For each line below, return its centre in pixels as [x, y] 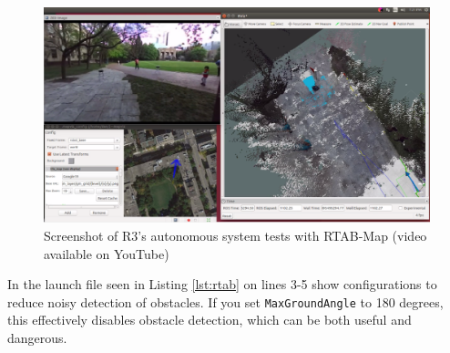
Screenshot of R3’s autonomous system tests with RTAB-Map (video [235, 236]
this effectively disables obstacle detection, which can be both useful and [210, 320]
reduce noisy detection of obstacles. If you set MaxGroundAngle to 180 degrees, [225, 301]
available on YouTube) [107, 253]
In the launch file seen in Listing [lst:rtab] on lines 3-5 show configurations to [222, 284]
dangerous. [37, 338]
